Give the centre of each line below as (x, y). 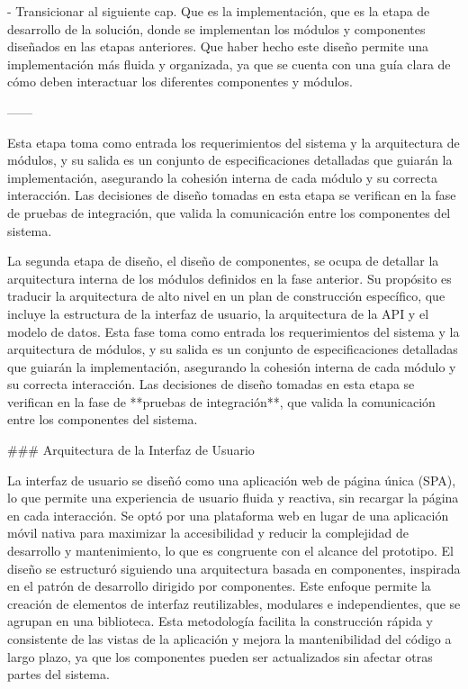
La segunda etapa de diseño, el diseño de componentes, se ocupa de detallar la (223, 261)
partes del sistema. (58, 674)
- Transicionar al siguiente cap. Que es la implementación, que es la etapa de (219, 11)
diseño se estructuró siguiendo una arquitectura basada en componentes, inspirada (234, 568)
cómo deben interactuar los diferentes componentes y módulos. (180, 82)
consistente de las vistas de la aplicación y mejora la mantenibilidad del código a (229, 639)
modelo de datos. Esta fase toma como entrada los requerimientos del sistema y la (234, 331)
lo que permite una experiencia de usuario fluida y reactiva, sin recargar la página (233, 498)
